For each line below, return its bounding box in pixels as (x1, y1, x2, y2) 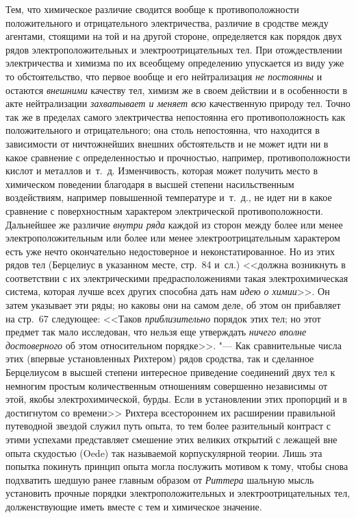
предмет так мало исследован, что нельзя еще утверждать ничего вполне (5, 325, 307, 339)
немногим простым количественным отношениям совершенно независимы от (5, 378, 328, 392)
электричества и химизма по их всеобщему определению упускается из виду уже (5, 56, 344, 70)
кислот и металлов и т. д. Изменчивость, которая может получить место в (5, 163, 318, 178)
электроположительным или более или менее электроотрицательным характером (5, 231, 340, 245)
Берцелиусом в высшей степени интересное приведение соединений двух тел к (5, 365, 335, 379)
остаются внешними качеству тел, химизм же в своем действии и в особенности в (5, 82, 348, 97)
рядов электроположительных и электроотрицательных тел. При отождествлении (5, 42, 342, 56)
